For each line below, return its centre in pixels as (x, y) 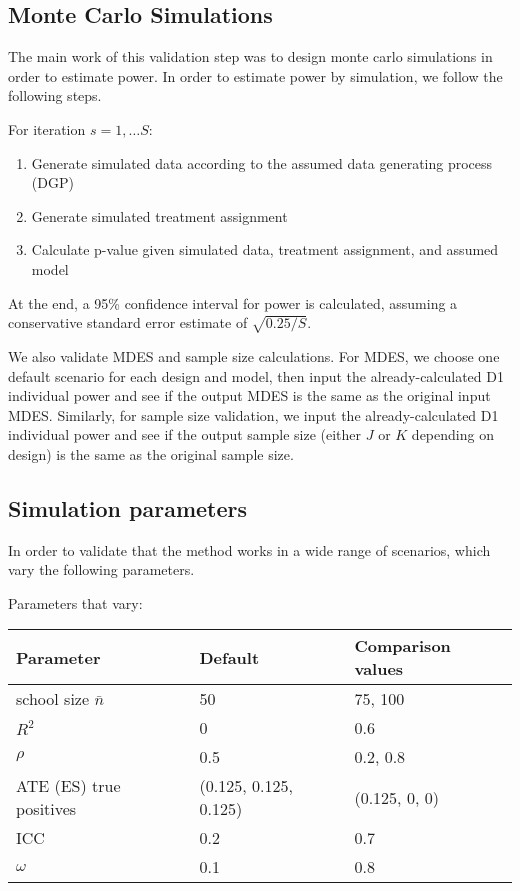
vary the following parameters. (101, 569)
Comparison (402, 646)
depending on (452, 434)
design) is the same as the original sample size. (151, 453)
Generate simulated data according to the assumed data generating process (262, 162)
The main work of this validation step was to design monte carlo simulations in (250, 56)
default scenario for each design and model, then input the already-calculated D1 (256, 375)
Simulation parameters (128, 507)
